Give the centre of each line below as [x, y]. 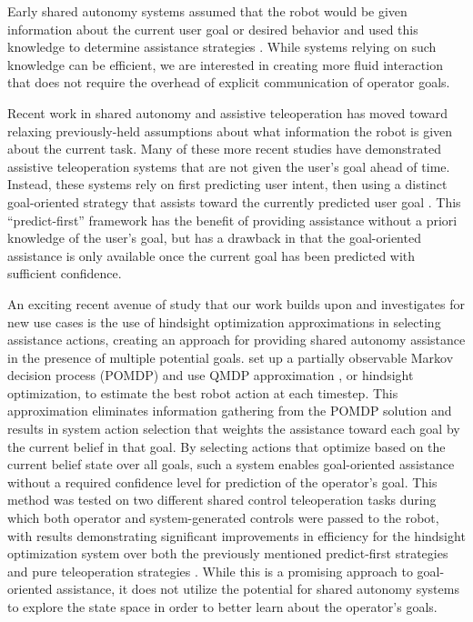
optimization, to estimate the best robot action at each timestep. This [203, 392]
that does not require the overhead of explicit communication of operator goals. [229, 82]
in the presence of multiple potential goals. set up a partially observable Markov [231, 357]
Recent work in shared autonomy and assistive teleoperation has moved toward [228, 112]
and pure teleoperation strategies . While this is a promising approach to [210, 571]
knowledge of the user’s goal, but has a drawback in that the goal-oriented [214, 238]
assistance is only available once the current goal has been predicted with [211, 255]
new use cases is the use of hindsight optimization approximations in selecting [224, 321]
